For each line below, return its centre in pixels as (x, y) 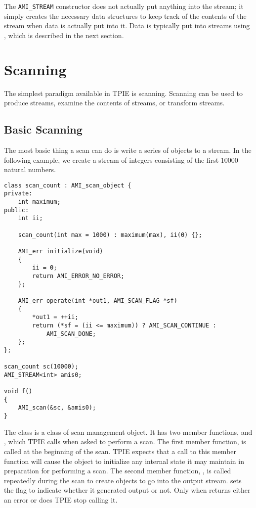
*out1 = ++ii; (55, 317)
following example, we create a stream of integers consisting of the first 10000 (121, 160)
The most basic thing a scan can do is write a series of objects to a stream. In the (128, 150)
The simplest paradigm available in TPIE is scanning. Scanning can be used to (124, 93)
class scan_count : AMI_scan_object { (68, 185)
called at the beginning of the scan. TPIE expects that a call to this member (120, 451)
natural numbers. (30, 169)
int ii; (30, 218)
